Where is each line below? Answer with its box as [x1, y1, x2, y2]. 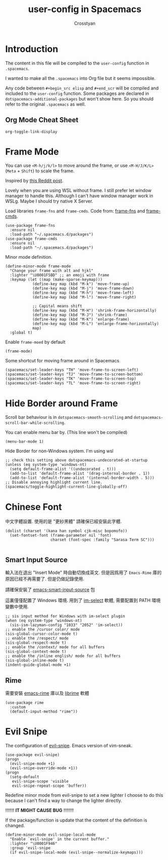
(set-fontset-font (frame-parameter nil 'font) [10, 533, 112, 538]
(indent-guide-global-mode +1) [5, 662, 71, 667]
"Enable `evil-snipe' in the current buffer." [10, 836, 109, 842]
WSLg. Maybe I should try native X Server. [5, 198, 93, 204]
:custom [10, 704, 26, 709]
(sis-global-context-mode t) [5, 649, 67, 654]
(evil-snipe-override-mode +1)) [10, 766, 78, 771]
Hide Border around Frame [5, 398, 118, 409]
